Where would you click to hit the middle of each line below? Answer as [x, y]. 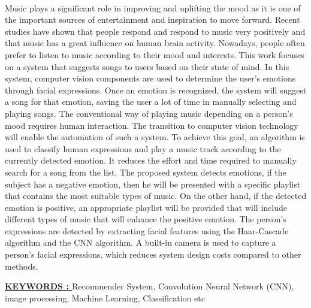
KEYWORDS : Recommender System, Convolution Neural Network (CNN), [150, 286]
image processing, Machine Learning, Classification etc [105, 298]
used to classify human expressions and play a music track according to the [143, 148]
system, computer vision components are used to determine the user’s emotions [150, 78]
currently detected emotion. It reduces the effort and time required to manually [151, 160]
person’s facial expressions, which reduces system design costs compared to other [153, 254]
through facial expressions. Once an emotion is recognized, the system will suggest [156, 90]
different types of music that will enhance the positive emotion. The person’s [146, 219]
